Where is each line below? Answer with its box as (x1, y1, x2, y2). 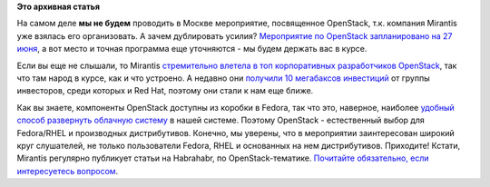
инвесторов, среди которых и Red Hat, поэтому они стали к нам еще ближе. (16, 85, 314, 96)
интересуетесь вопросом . (16, 165, 119, 176)
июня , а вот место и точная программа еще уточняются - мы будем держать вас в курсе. (16, 44, 367, 54)
